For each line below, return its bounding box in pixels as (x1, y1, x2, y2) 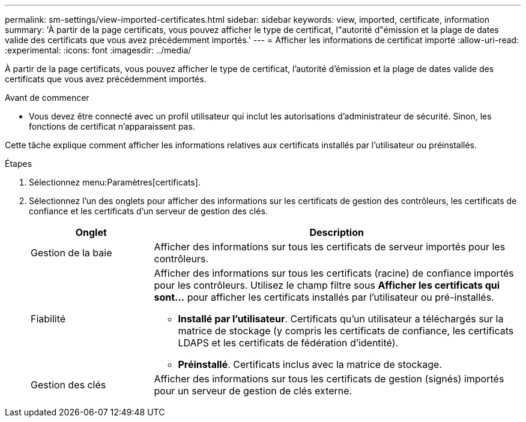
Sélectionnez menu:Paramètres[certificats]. (29, 177, 201, 187)
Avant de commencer (5, 92, 89, 103)
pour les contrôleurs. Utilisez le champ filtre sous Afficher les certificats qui (154, 279, 500, 291)
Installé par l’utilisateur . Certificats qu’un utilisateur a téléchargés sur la (178, 313, 504, 325)
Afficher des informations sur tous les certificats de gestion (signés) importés (154, 373, 504, 385)
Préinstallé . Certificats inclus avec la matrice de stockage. (178, 358, 442, 370)
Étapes (5, 158, 32, 169)
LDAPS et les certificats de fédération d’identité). (178, 337, 399, 349)
